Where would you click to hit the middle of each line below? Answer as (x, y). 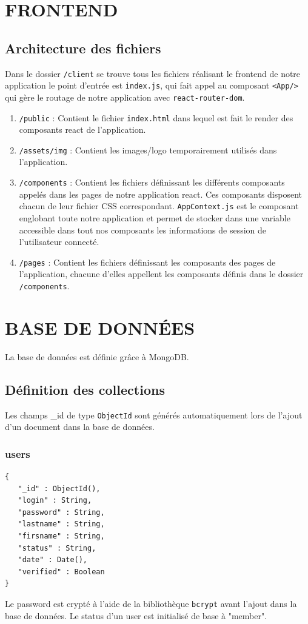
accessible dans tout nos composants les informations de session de (143, 230)
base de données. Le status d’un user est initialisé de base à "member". (136, 615)
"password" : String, (61, 512)
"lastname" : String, (61, 524)
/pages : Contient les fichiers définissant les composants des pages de (147, 262)
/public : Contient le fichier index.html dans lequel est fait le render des (156, 117)
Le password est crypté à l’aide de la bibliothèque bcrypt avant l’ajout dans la (151, 603)
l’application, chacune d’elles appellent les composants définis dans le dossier (161, 274)
